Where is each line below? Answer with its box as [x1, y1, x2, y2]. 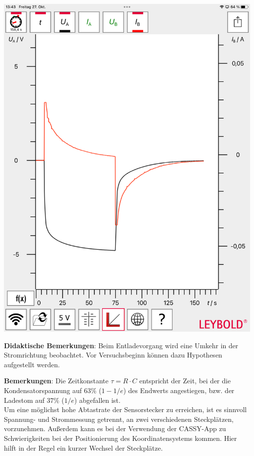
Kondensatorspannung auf [4, 385, 82, 395]
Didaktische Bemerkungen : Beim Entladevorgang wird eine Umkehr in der [4, 340, 238, 350]
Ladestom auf [4, 395, 45, 405]
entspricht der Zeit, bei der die [139, 376, 231, 386]
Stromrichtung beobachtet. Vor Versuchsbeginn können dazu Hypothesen [4, 350, 222, 360]
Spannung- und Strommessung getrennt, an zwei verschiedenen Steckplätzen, [4, 414, 234, 424]
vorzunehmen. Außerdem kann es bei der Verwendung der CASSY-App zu [4, 423, 226, 434]
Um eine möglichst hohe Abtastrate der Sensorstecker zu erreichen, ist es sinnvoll [4, 404, 247, 415]
